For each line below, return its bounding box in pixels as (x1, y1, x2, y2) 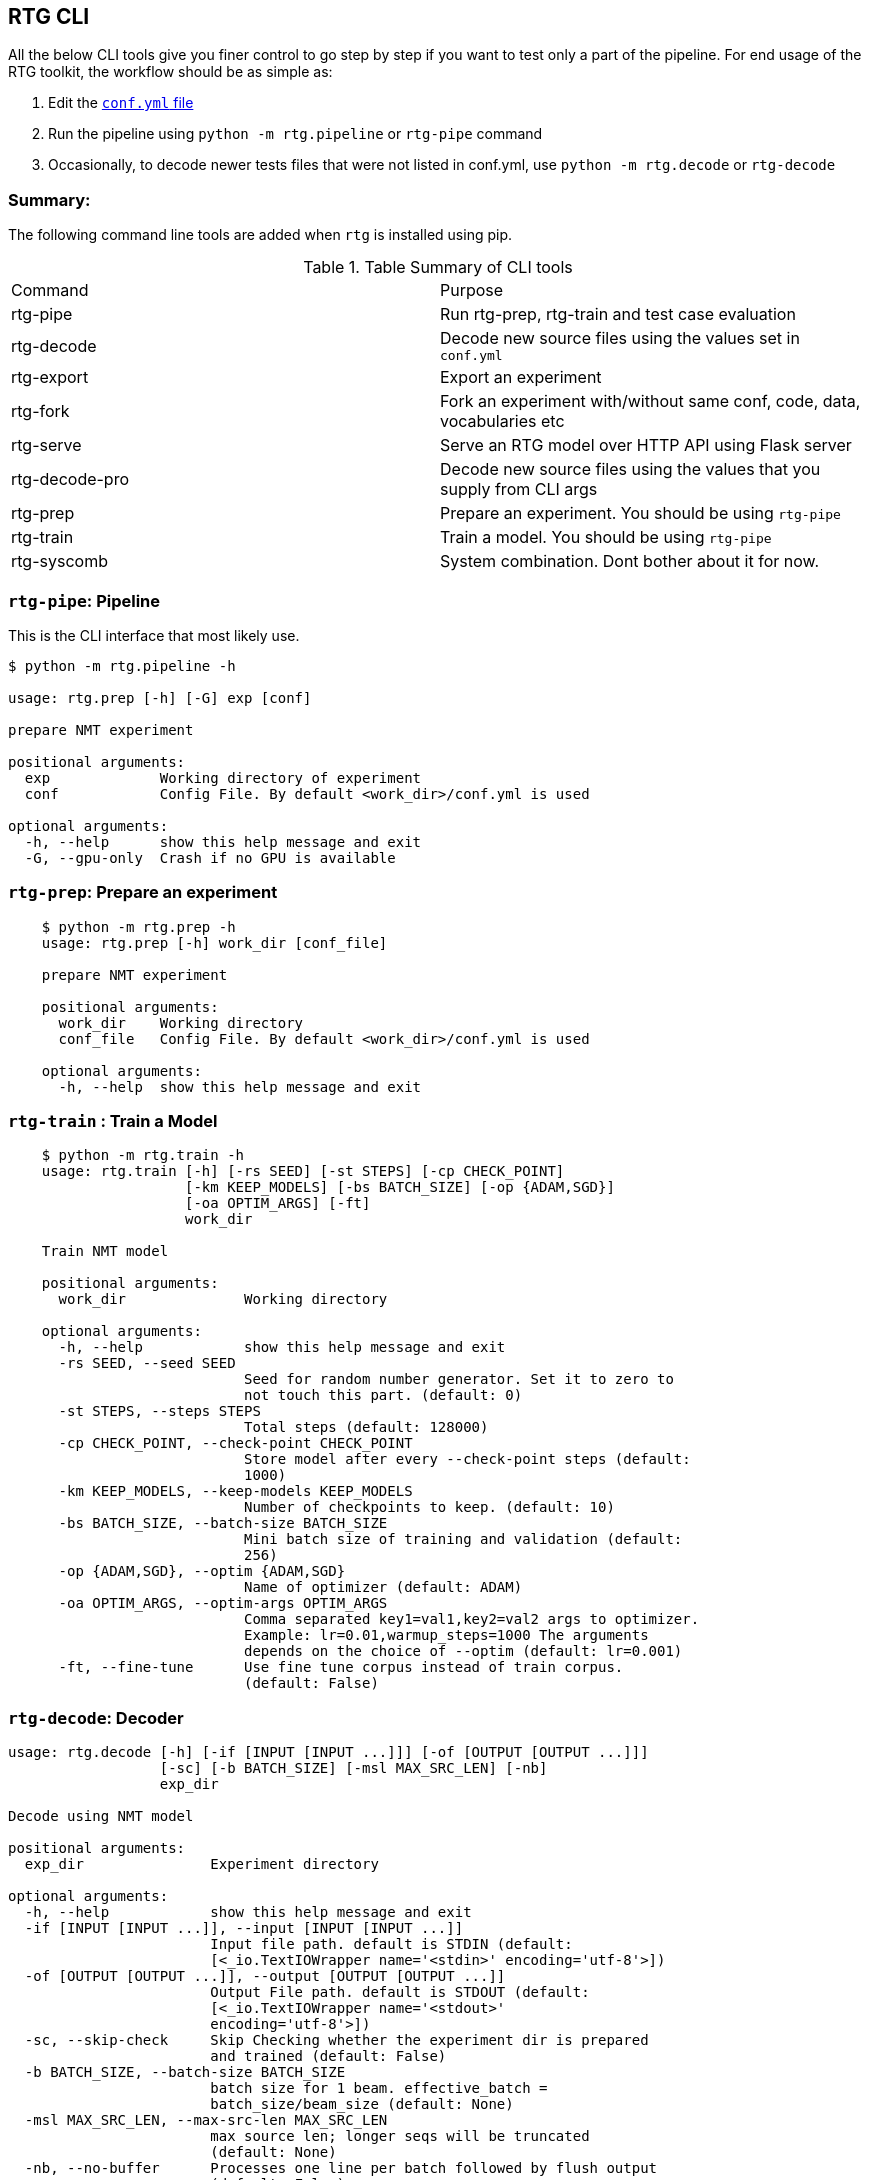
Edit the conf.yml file (48, 94, 194, 112)
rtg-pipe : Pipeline (8, 590, 161, 611)
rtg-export (11, 367, 89, 388)
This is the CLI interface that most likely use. (8, 626, 300, 644)
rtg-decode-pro (11, 469, 130, 490)
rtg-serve (11, 435, 82, 456)
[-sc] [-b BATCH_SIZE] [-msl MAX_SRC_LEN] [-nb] (159, 1760, 548, 1777)
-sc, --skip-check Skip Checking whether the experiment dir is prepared (24, 2032, 649, 2049)
